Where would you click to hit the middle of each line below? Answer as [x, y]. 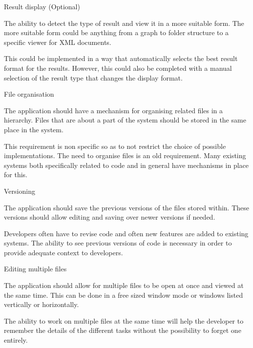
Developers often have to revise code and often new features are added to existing [126, 233]
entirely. [16, 340]
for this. [16, 174]
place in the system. [34, 129]
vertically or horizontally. [42, 304]
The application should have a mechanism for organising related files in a [114, 110]
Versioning [20, 191]
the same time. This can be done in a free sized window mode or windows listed [124, 295]
